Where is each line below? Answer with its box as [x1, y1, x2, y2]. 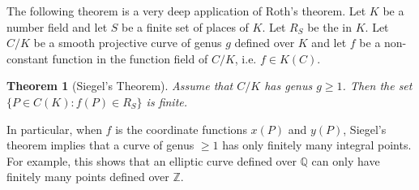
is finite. [146, 93, 188, 110]
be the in [307, 18, 353, 35]
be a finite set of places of [122, 18, 249, 35]
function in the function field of [52, 50, 208, 67]
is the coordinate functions [115, 120, 247, 137]
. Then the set [342, 77, 413, 94]
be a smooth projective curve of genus [33, 34, 222, 51]
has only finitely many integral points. [222, 136, 412, 153]
